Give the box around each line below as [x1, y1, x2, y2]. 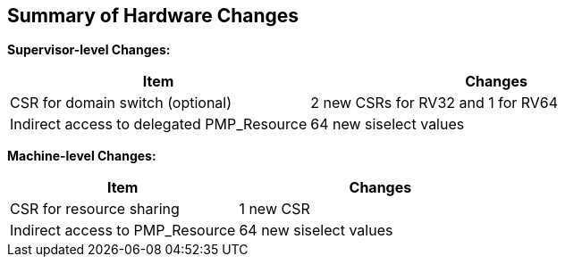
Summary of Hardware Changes [7, 4, 299, 27]
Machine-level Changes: [7, 148, 156, 164]
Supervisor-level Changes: [7, 42, 171, 58]
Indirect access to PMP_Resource [10, 221, 236, 240]
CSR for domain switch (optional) [10, 94, 232, 112]
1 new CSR [239, 200, 310, 219]
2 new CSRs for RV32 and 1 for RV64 [310, 94, 559, 112]
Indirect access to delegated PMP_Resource [10, 115, 308, 134]
